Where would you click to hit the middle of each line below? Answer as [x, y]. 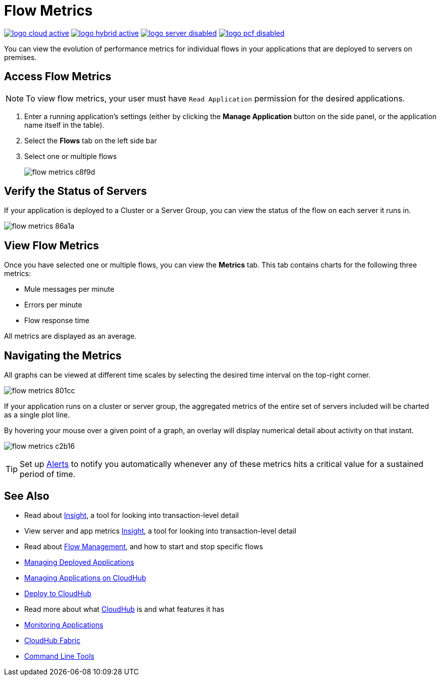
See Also [27, 496]
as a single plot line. [37, 415]
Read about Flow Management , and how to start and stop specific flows [144, 546]
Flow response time [57, 321]
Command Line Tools [59, 656]
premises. [20, 57]
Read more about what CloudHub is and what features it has [124, 609]
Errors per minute [53, 305]
